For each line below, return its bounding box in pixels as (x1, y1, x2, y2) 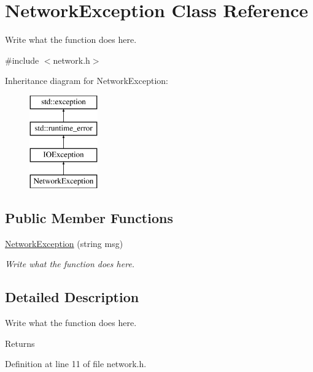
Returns (5, 336, 35, 349)
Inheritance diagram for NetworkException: (5, 74, 168, 87)
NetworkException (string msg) (5, 237, 123, 249)
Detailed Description (5, 287, 139, 306)
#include (5, 53, 39, 66)
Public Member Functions (5, 208, 173, 227)
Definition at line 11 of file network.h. (5, 357, 147, 370)
